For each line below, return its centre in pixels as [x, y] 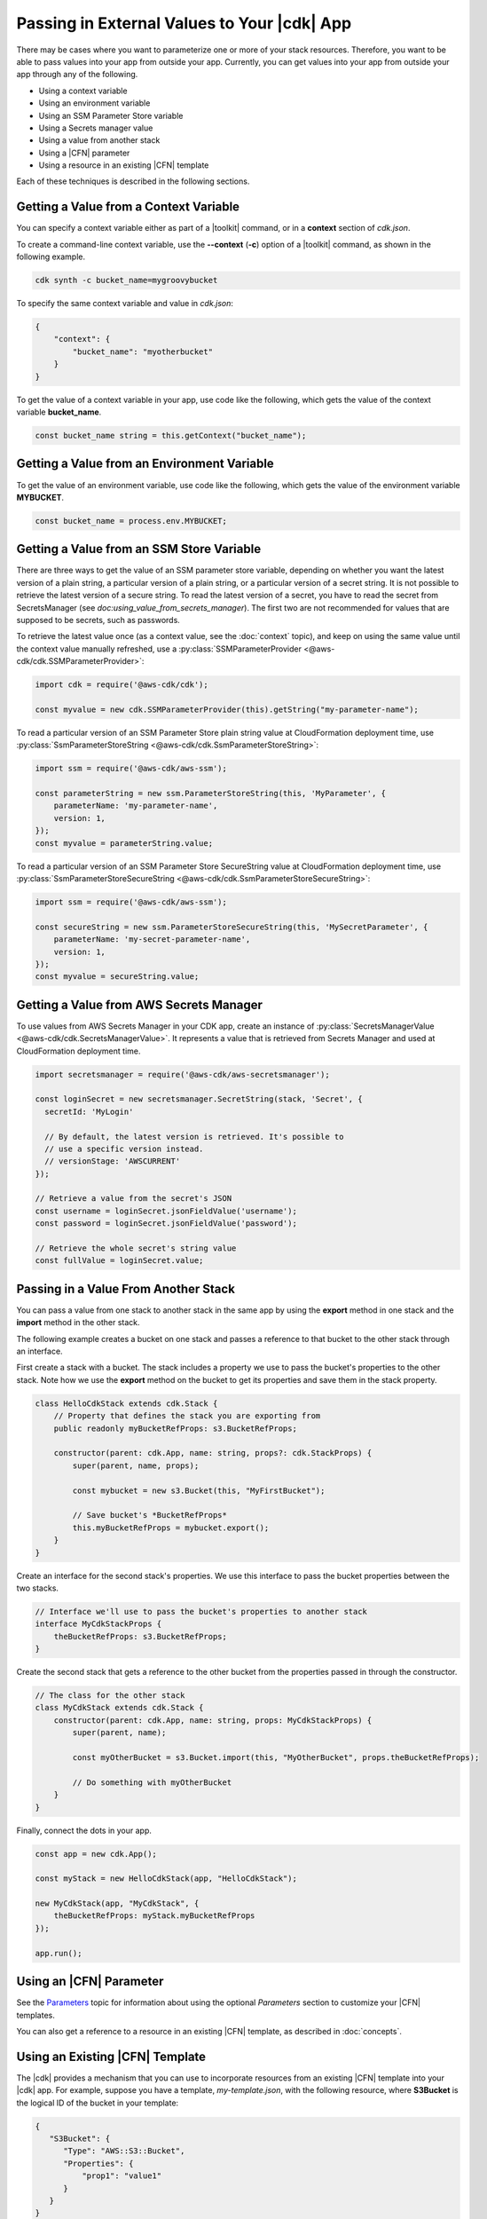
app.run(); [59, 1953]
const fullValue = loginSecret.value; [119, 1261]
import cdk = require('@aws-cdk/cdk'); [122, 685]
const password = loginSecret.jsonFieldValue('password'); [166, 1224]
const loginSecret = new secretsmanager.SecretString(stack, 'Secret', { [199, 1099]
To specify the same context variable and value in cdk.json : [125, 304]
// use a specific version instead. [124, 1149]
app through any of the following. [77, 75]
